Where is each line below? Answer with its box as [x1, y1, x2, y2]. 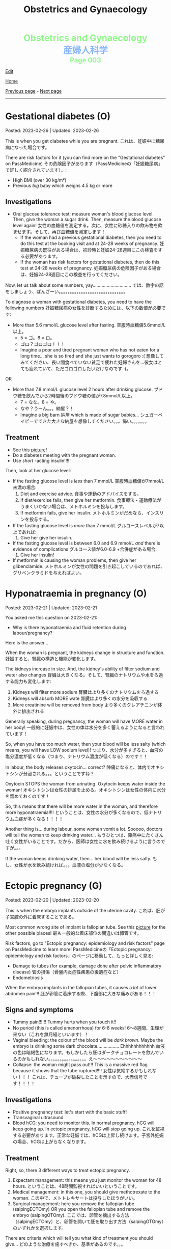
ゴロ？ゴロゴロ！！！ [20, 341, 65, 347]
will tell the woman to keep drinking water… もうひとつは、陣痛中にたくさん [5, 832, 164, 838]
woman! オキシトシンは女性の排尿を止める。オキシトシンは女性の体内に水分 [5, 786, 166, 793]
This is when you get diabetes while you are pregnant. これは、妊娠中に [5, 138, 156, 144]
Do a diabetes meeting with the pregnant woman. [12, 452, 116, 458]
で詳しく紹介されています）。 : [5, 167, 67, 173]
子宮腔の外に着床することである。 [5, 913, 77, 920]
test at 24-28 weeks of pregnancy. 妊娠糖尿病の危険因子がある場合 [20, 265, 161, 271]
